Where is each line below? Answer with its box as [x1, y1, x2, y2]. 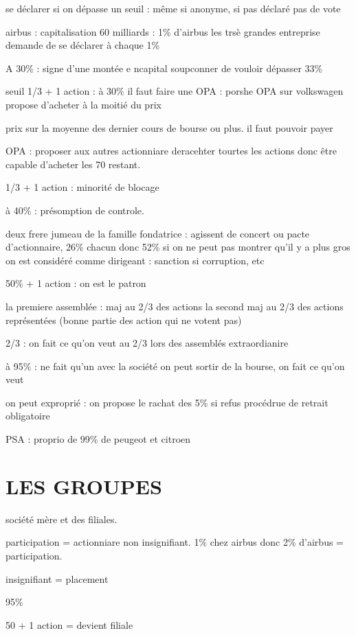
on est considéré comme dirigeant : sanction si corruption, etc [5, 253, 265, 267]
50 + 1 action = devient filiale [5, 617, 133, 632]
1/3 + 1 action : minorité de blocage [5, 180, 159, 194]
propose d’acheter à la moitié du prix [5, 97, 162, 111]
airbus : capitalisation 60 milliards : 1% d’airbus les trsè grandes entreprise [5, 24, 320, 38]
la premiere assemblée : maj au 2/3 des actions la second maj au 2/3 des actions [5, 299, 344, 313]
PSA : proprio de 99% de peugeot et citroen [5, 432, 191, 446]
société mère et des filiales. [5, 511, 118, 526]
